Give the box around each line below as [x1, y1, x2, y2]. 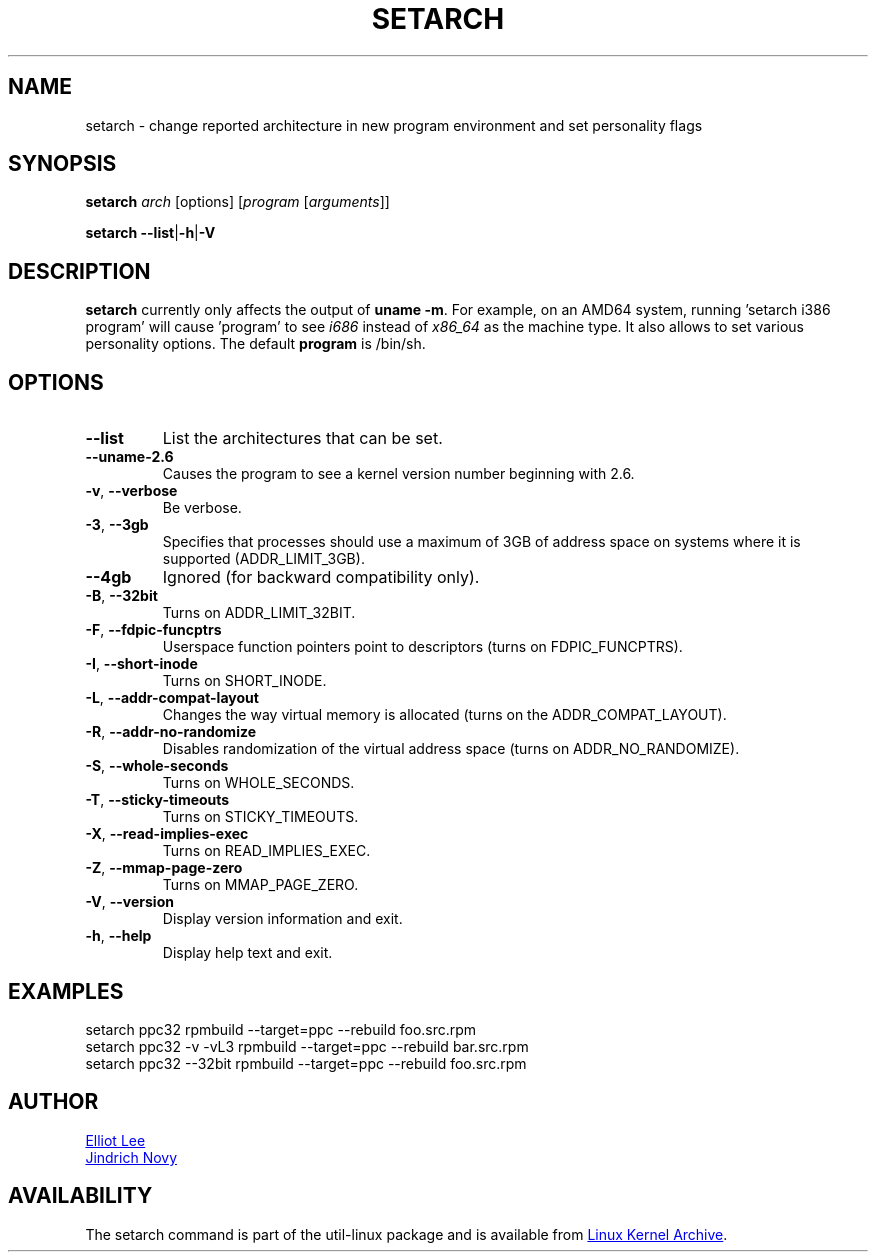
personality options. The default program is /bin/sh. [85, 335, 426, 353]
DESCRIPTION [8, 258, 151, 284]
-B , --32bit [85, 587, 158, 605]
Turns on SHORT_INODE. [162, 672, 327, 690]
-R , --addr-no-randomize [85, 723, 257, 741]
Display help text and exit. [162, 944, 333, 962]
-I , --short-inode [85, 655, 198, 673]
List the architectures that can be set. [162, 428, 443, 449]
